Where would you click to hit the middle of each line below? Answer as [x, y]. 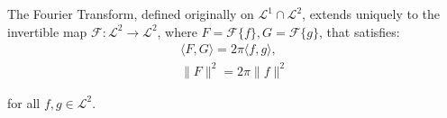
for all [24, 102]
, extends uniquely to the [371, 14]
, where [177, 31]
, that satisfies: [360, 31]
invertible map [47, 31]
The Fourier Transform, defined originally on [131, 14]
